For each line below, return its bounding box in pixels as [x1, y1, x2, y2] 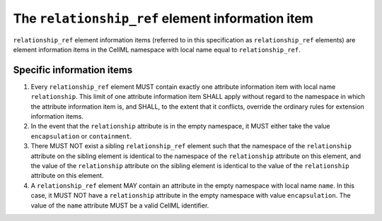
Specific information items [13, 64, 133, 76]
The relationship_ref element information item [13, 11, 314, 26]
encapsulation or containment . [30, 131, 132, 141]
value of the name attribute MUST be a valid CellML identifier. [30, 201, 209, 210]
